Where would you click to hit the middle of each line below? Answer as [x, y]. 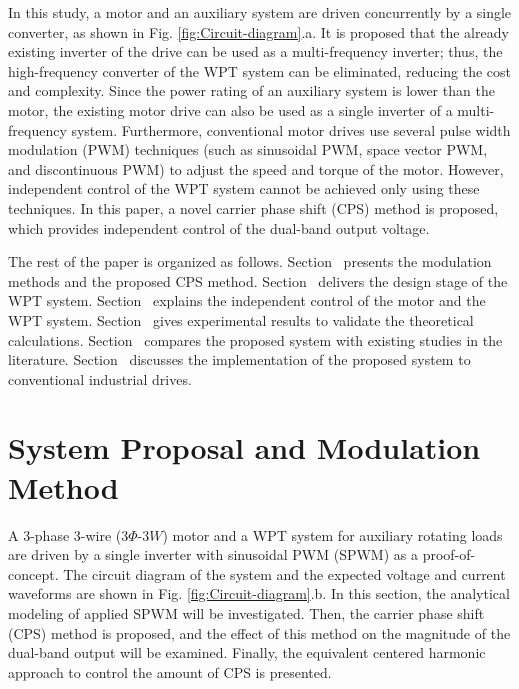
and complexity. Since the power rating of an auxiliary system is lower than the [251, 90]
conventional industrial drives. [100, 378]
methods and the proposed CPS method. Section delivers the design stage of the [258, 280]
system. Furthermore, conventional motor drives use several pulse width [291, 129]
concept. [33, 573]
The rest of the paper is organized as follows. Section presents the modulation [250, 261]
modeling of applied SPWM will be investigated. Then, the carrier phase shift [246, 612]
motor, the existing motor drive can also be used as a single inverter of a [230, 109]
